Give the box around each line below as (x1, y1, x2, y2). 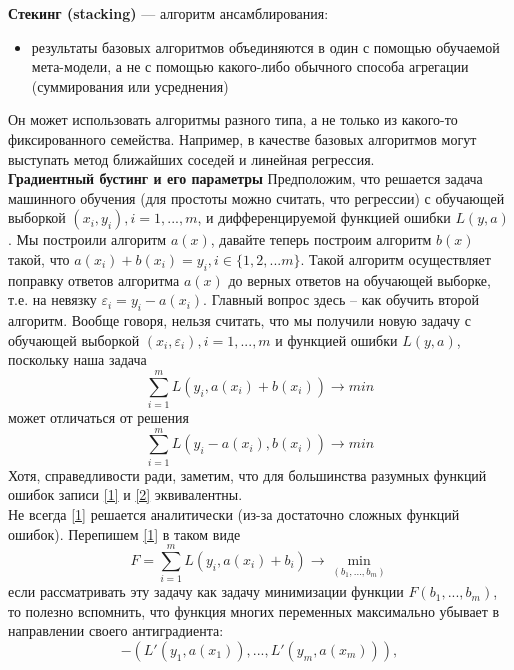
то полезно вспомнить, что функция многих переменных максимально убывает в (8, 600, 500, 621)
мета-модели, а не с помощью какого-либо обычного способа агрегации (31, 56, 469, 77)
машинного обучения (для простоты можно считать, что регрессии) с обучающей (8, 187, 505, 208)
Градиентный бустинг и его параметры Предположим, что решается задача (8, 168, 483, 189)
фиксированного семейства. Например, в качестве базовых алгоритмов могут (8, 128, 477, 149)
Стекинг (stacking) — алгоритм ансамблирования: (8, 3, 329, 23)
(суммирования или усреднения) (31, 75, 229, 96)
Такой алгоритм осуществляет (309, 248, 491, 269)
